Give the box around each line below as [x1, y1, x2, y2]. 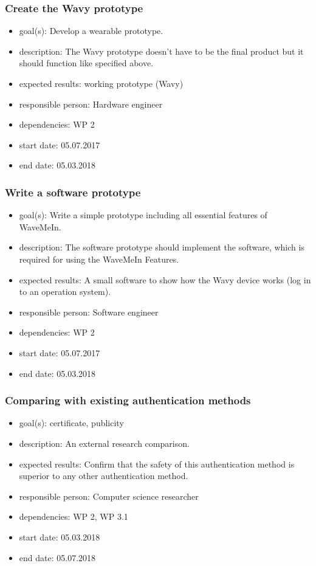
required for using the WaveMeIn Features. [19, 252, 179, 265]
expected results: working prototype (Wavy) [19, 77, 184, 89]
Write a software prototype [5, 184, 141, 199]
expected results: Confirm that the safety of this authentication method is [19, 457, 295, 470]
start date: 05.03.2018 [19, 530, 100, 543]
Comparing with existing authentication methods [5, 393, 251, 408]
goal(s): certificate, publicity [19, 416, 124, 429]
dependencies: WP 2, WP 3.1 [19, 510, 128, 523]
